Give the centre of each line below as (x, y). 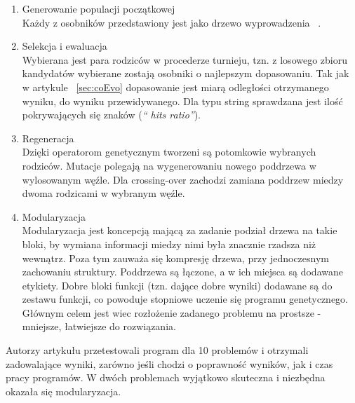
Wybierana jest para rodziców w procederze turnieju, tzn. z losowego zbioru (185, 59)
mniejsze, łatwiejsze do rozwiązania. (99, 326)
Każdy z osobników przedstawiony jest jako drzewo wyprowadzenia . (172, 22)
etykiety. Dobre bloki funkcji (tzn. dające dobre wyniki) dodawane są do (177, 285)
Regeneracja (48, 138)
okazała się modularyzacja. (63, 391)
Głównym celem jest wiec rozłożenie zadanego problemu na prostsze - (172, 312)
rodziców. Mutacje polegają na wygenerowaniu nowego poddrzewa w (169, 165)
